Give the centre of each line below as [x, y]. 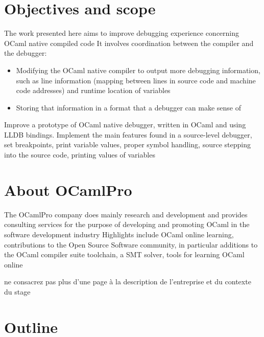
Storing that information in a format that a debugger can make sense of [128, 107]
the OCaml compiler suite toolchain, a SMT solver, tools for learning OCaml [124, 254]
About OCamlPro [68, 189]
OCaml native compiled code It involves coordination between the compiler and [129, 43]
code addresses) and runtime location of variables [93, 90]
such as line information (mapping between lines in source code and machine [136, 80]
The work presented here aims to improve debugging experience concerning [122, 33]
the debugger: [26, 53]
